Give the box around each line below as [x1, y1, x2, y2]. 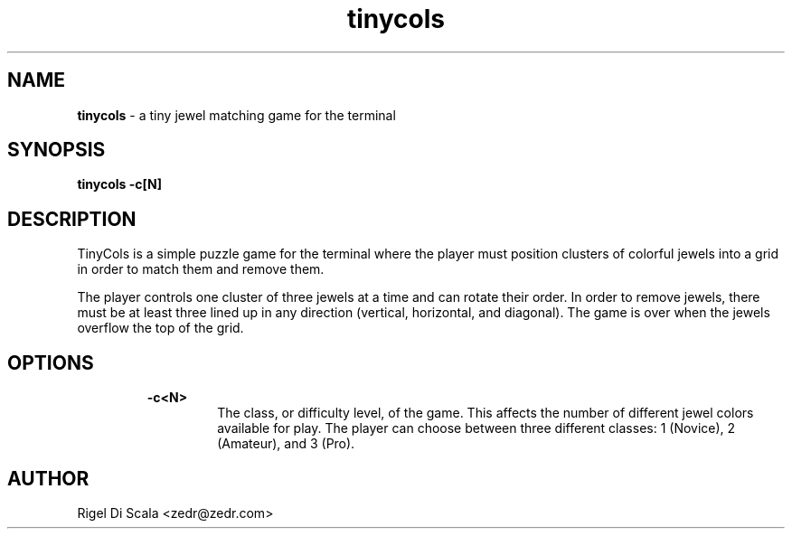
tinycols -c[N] [77, 176, 163, 193]
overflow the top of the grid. [77, 320, 244, 336]
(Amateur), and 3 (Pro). [217, 436, 355, 452]
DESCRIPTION [7, 207, 137, 230]
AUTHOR [7, 466, 90, 490]
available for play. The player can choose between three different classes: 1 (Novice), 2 [217, 420, 736, 437]
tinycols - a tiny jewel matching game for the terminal [77, 107, 396, 123]
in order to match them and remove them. [77, 261, 325, 277]
